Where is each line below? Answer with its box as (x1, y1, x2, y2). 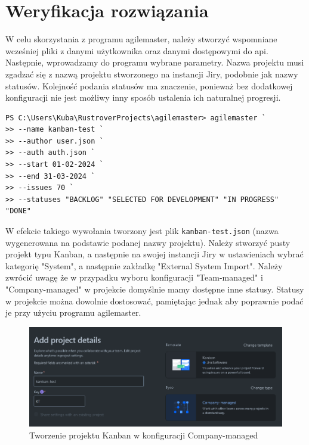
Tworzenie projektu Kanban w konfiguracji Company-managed (29, 429, 258, 441)
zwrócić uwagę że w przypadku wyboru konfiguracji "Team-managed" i (5, 271, 263, 284)
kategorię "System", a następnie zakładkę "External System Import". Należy (5, 259, 283, 272)
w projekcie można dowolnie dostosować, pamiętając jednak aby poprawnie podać (5, 294, 304, 307)
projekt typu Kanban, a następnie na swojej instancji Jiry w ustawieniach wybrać (5, 248, 304, 260)
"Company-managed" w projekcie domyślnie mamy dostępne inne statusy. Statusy (5, 283, 304, 295)
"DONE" (5, 207, 31, 216)
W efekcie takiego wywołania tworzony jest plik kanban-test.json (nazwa (5, 225, 279, 237)
